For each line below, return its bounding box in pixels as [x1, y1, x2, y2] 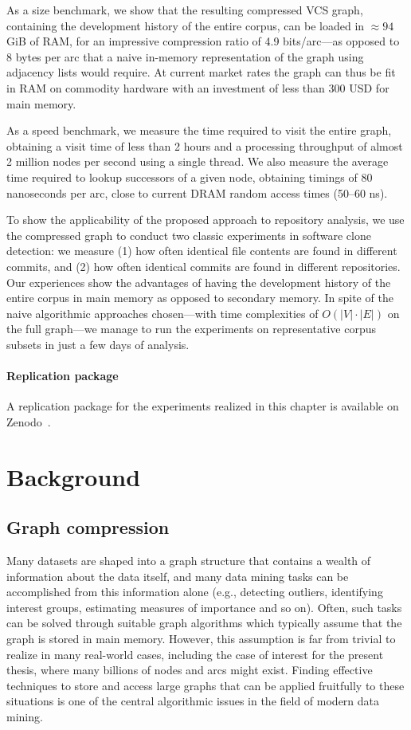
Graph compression [6, 515, 170, 540]
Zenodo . [6, 413, 51, 430]
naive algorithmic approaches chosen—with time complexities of [6, 304, 319, 321]
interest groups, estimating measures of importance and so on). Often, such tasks [6, 599, 402, 615]
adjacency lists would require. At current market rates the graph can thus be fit [6, 64, 396, 80]
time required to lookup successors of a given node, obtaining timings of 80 [6, 168, 373, 185]
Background [6, 460, 141, 493]
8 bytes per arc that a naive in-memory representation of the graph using [6, 48, 364, 65]
